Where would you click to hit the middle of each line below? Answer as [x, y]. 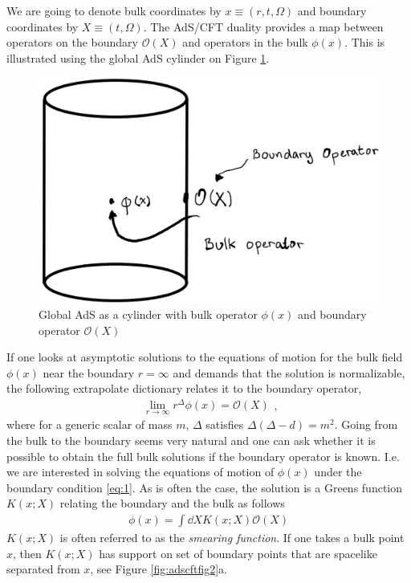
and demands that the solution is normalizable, [289, 372]
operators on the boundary [72, 42]
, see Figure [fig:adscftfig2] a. [159, 569]
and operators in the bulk [245, 42]
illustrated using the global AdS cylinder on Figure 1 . [138, 57]
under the [338, 472]
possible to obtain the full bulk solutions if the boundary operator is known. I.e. [203, 456]
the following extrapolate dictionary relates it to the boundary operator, [184, 388]
